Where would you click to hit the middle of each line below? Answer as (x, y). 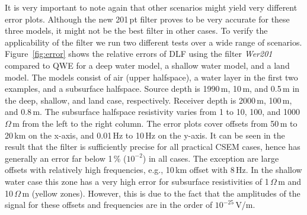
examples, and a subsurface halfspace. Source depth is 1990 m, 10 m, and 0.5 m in (152, 89)
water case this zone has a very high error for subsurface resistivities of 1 (137, 181)
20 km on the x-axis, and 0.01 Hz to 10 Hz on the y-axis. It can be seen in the (145, 135)
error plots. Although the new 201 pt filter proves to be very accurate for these (147, 19)
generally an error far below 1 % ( (66, 158)
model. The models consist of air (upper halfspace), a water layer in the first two (151, 77)
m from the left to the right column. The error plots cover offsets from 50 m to (155, 123)
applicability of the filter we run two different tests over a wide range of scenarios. (153, 42)
